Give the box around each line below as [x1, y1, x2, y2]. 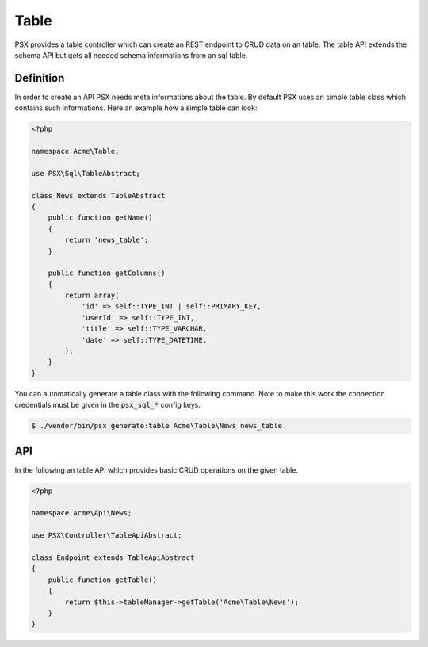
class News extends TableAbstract [31, 191, 166, 200]
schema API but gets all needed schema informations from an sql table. [14, 50, 248, 59]
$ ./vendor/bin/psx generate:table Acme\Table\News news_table [31, 421, 283, 431]
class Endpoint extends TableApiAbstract [31, 553, 195, 562]
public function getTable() [48, 575, 158, 584]
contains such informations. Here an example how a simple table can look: [14, 103, 258, 113]
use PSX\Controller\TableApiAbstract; [31, 531, 182, 540]
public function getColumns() [48, 269, 166, 278]
